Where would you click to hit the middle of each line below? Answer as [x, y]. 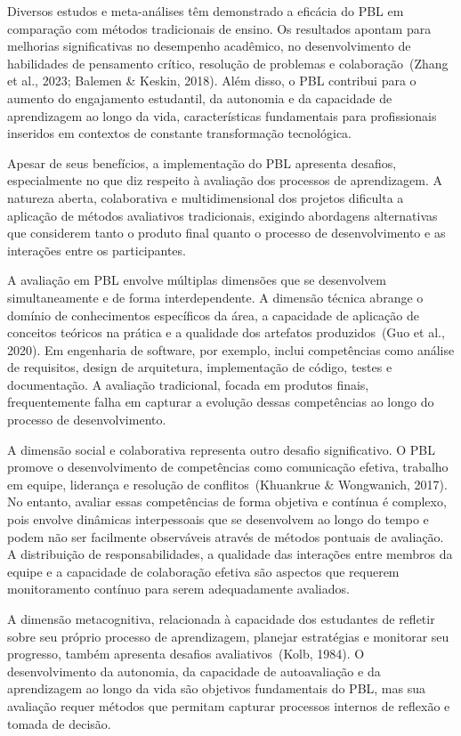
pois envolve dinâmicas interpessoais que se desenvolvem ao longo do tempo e [218, 519]
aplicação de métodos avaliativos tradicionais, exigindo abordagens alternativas [222, 215]
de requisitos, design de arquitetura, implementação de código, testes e [200, 367]
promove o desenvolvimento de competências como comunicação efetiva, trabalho [228, 467]
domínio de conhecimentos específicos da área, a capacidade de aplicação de [213, 315]
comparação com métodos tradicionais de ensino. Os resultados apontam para [219, 28]
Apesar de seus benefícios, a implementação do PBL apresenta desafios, [202, 162]
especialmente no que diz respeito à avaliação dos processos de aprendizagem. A [225, 180]
